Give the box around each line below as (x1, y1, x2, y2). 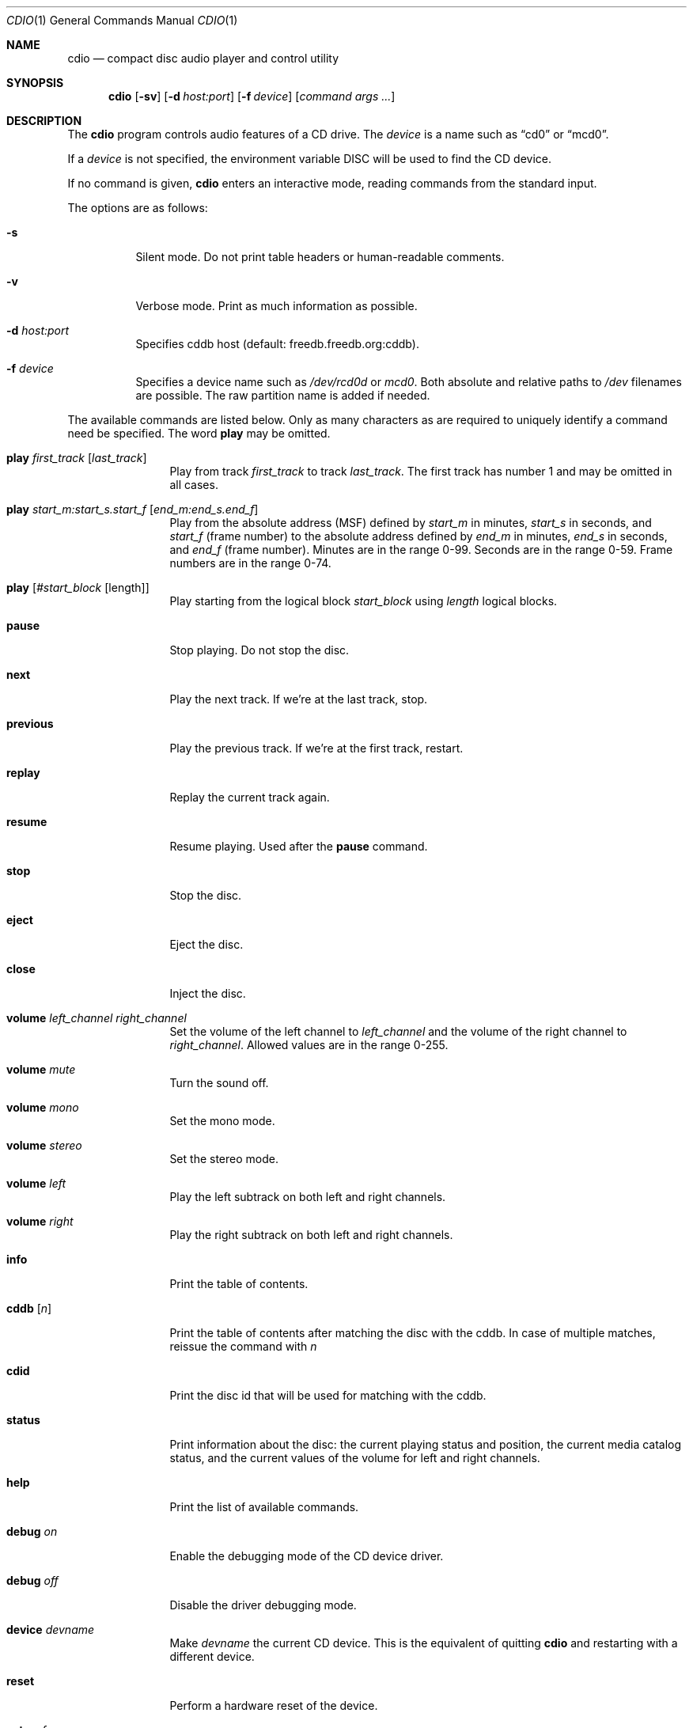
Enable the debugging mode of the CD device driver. (169, 1549, 444, 1563)
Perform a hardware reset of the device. (169, 1699, 378, 1712)
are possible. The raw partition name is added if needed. (135, 388, 430, 402)
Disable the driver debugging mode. (169, 1598, 357, 1612)
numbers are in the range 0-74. (169, 556, 331, 570)
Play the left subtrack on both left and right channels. (169, 1190, 446, 1203)
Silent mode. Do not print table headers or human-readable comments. (135, 250, 505, 263)
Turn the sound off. (169, 1076, 269, 1089)
